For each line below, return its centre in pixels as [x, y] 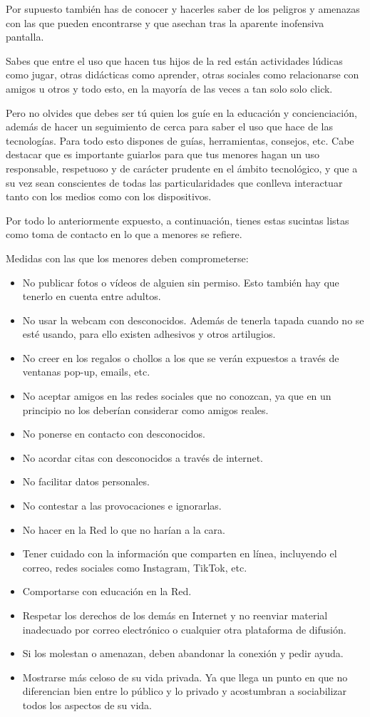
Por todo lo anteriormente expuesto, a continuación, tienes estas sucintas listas [178, 220]
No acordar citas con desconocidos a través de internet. [143, 457]
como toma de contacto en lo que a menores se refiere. [124, 234]
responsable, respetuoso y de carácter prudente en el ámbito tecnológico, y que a [182, 168]
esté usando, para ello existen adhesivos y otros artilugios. [149, 334]
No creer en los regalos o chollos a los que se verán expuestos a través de [181, 357]
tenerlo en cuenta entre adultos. [92, 296]
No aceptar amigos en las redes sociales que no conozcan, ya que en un [177, 396]
